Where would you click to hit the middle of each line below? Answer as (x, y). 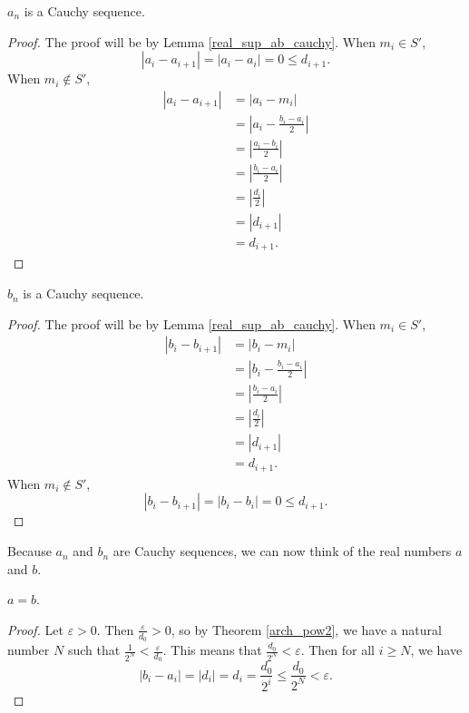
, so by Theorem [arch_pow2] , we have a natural (306, 629)
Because (29, 551)
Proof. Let (35, 629)
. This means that (212, 650)
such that (94, 650)
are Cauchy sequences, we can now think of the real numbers (282, 551)
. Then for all (338, 650)
